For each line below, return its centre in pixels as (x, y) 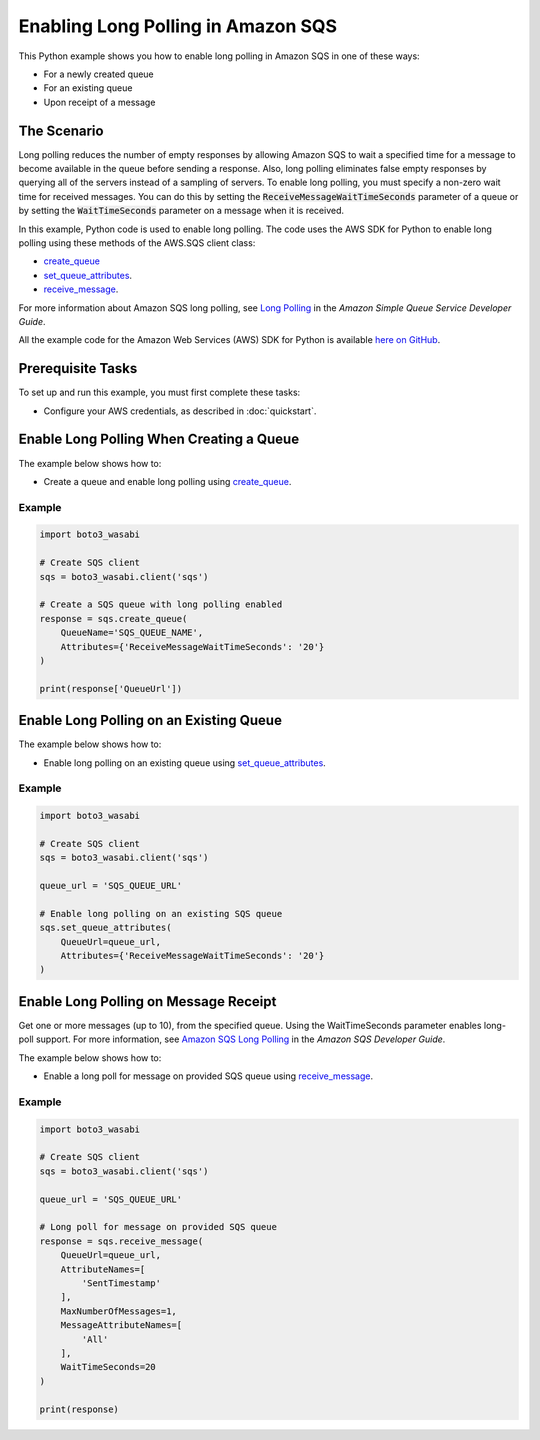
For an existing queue (88, 88)
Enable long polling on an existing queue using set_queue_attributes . (185, 762)
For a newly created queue (98, 74)
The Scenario (61, 130)
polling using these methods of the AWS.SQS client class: (137, 242)
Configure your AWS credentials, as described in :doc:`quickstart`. (180, 411)
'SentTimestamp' (121, 1283)
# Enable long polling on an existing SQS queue (161, 913)
